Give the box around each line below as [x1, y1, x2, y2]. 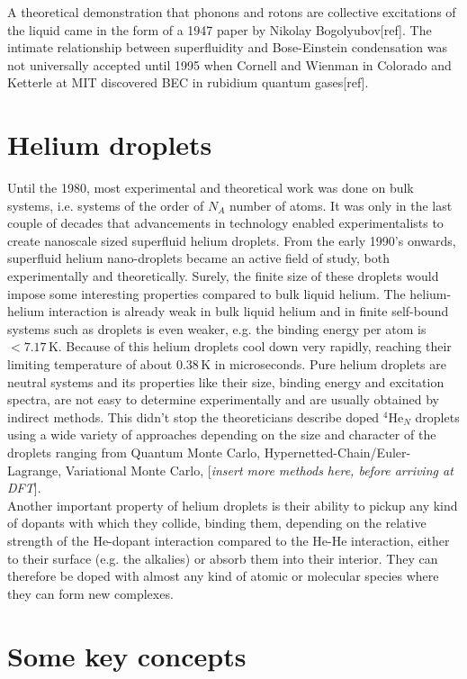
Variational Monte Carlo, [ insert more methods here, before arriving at [65, 460, 454, 479]
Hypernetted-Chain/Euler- [264, 443, 411, 461]
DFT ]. [7, 478, 41, 497]
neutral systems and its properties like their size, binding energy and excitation [7, 372, 445, 391]
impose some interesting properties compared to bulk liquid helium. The [7, 284, 406, 303]
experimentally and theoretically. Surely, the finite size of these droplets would [7, 267, 439, 285]
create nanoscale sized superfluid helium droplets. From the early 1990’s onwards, [7, 231, 456, 249]
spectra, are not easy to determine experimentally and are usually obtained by [7, 390, 439, 409]
